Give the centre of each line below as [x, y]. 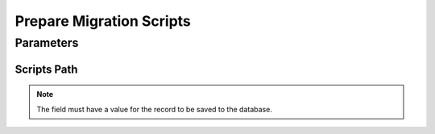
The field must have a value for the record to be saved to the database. [155, 109]
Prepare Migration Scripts [103, 21]
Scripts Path [46, 69]
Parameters [47, 43]
